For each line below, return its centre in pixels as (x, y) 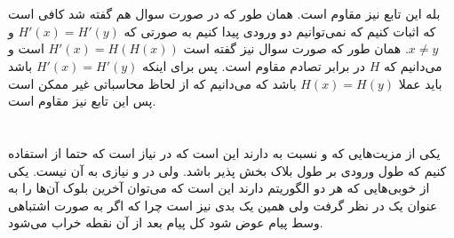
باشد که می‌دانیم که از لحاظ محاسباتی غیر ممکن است (152, 83)
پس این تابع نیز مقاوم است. (82, 101)
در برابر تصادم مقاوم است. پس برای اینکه (254, 65)
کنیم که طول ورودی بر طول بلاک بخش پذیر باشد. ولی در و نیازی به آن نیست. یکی (227, 170)
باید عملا (420, 83)
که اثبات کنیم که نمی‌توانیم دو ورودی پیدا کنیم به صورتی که (280, 31)
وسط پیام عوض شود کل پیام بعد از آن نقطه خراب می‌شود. (166, 222)
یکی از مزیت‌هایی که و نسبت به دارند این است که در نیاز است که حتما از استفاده (224, 152)
